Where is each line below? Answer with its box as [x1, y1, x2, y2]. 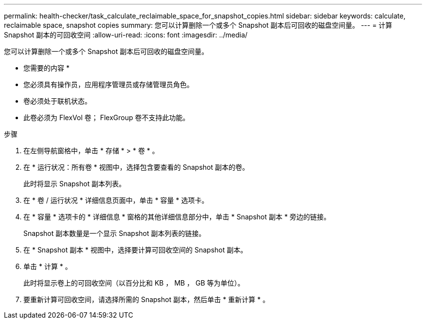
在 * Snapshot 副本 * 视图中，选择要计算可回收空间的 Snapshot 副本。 [23, 246, 248, 254]
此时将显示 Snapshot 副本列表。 [23, 179, 126, 188]
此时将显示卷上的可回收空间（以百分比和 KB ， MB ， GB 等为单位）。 [23, 279, 245, 287]
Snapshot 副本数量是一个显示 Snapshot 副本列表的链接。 [23, 229, 206, 237]
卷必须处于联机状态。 [23, 97, 91, 105]
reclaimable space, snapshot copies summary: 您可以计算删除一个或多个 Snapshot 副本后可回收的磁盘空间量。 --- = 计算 [4, 21, 392, 29]
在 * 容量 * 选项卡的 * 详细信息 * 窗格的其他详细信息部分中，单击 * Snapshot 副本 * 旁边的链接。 [23, 213, 331, 221]
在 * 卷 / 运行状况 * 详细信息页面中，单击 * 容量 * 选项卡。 [23, 196, 209, 204]
